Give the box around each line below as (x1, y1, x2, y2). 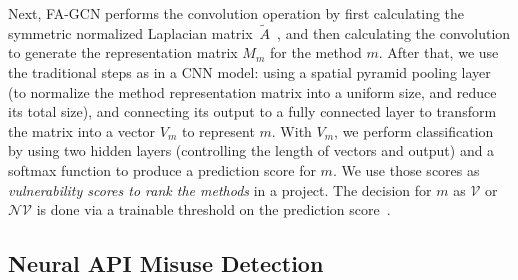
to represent (181, 120, 255, 141)
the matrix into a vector (8, 120, 156, 141)
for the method (269, 42, 362, 63)
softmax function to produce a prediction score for (8, 159, 316, 180)
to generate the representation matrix (8, 42, 238, 63)
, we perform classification (334, 120, 494, 141)
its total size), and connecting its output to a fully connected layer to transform (8, 101, 497, 122)
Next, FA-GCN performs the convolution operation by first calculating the (8, 3, 465, 23)
